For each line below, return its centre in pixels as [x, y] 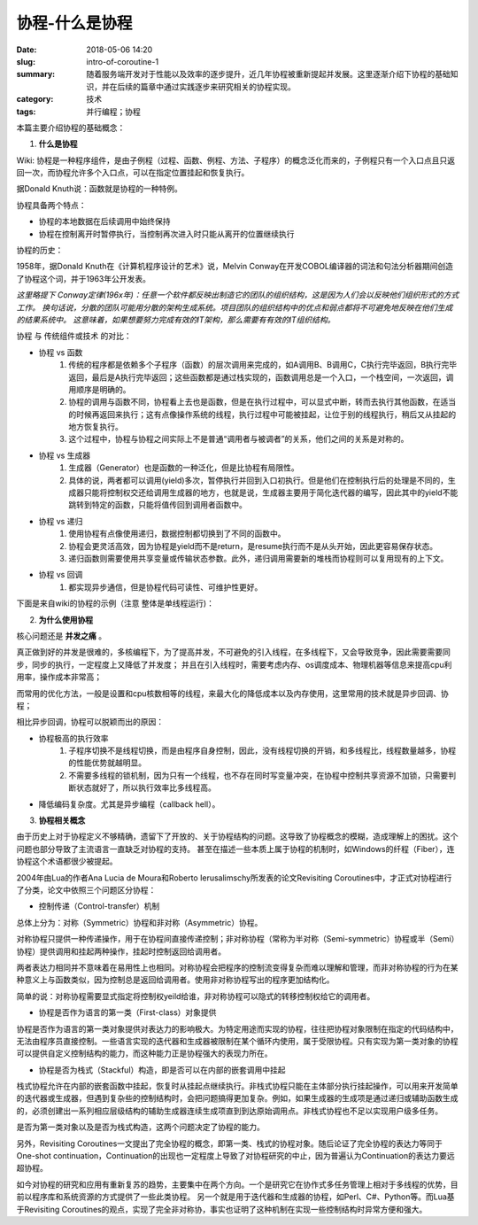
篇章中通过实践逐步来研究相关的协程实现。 [218, 86]
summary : [36, 74]
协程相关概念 [62, 820]
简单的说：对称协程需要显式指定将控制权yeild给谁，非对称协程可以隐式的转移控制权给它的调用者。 [196, 996]
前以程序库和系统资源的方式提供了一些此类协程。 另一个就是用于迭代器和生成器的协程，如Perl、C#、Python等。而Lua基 [235, 1197]
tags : [26, 112]
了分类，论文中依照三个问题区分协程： [86, 889]
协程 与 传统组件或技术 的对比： [74, 336]
